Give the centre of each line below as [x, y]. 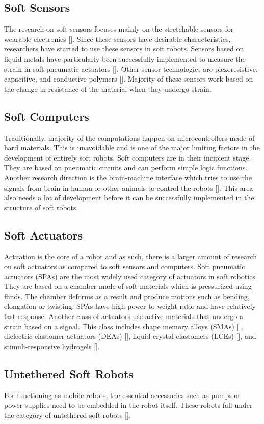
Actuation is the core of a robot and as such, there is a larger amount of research [131, 256]
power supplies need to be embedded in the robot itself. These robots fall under [128, 405]
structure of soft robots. [41, 207]
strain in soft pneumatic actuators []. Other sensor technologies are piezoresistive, [131, 69]
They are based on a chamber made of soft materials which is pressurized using [128, 286]
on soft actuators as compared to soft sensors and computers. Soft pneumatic [125, 266]
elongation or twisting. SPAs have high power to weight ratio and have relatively [130, 306]
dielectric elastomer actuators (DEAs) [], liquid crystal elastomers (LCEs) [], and [130, 336]
